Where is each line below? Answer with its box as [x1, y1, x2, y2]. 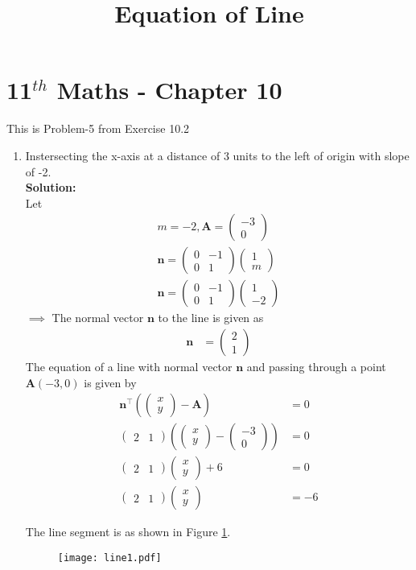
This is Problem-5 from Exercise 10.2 [6, 120, 190, 137]
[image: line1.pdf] [57, 551, 162, 564]
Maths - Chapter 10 [56, 73, 282, 106]
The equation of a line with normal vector [25, 358, 233, 374]
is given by [84, 374, 137, 390]
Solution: [25, 179, 76, 196]
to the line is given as [158, 309, 264, 326]
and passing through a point [246, 358, 386, 374]
